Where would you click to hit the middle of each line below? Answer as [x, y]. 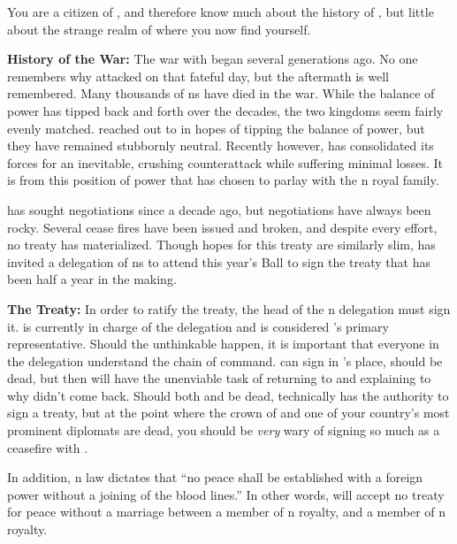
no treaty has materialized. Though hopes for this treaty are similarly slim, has [221, 245]
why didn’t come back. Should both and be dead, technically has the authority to [228, 395]
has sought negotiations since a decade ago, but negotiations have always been [219, 209]
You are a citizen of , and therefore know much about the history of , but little [221, 11]
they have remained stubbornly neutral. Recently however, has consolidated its [221, 146]
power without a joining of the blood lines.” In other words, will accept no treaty [226, 494]
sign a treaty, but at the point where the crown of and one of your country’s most [228, 413]
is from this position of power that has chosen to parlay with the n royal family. [223, 180]
